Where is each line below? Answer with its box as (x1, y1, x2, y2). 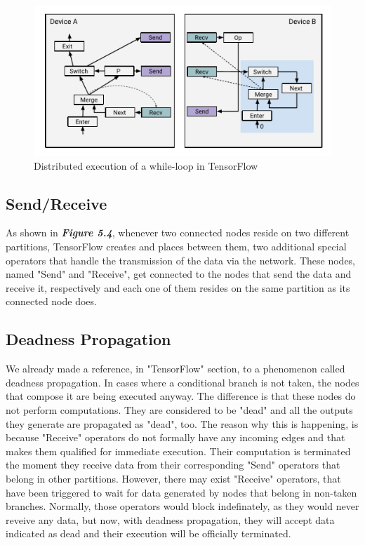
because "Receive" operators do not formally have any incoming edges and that (6, 430, 345, 445)
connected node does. (6, 294, 97, 309)
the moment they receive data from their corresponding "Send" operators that (6, 457, 340, 472)
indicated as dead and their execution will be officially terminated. (6, 526, 291, 541)
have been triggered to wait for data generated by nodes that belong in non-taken (6, 485, 357, 499)
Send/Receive (6, 192, 107, 214)
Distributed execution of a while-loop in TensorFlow (34, 158, 258, 173)
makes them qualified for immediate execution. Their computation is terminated (6, 443, 351, 458)
